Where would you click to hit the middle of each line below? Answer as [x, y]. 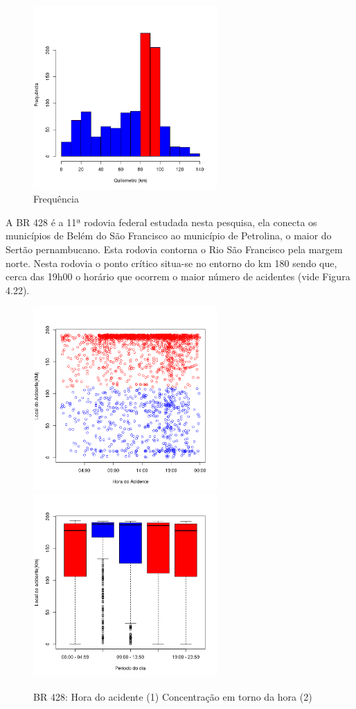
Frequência [56, 199]
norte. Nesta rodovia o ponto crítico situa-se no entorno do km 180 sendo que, [171, 263]
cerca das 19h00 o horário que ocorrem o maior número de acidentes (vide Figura [178, 276]
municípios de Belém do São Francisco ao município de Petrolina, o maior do [169, 236]
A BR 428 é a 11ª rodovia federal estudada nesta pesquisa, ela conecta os [161, 222]
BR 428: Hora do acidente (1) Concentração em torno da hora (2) [173, 696]
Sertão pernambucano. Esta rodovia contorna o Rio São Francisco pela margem [174, 249]
